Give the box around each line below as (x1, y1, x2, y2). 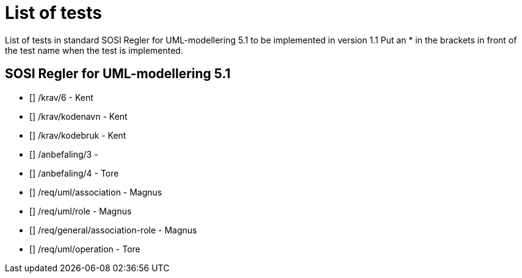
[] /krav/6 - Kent (29, 92, 93, 103)
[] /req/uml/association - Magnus (29, 186, 162, 197)
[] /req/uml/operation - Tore (29, 243, 140, 254)
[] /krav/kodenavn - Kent (29, 111, 128, 122)
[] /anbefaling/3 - (29, 148, 98, 159)
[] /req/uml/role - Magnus (29, 205, 132, 216)
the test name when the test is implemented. (5, 45, 183, 56)
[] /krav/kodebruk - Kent (29, 130, 126, 141)
